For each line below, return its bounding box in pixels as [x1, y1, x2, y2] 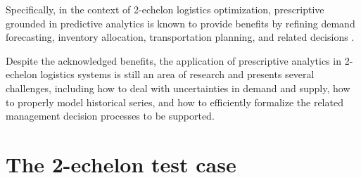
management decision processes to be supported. [6, 108, 215, 123]
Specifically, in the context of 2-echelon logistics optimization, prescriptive [6, 2, 324, 16]
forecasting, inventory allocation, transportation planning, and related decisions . [6, 30, 355, 44]
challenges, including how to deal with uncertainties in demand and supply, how [6, 80, 350, 95]
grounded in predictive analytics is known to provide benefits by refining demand [6, 15, 355, 30]
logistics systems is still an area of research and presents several [40, 67, 315, 82]
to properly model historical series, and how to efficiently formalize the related [6, 94, 343, 109]
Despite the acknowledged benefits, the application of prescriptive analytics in [6, 53, 341, 68]
